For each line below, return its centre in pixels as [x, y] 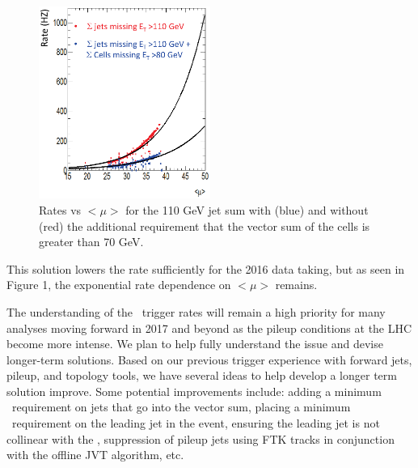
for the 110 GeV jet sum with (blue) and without [247, 209]
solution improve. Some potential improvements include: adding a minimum [194, 391]
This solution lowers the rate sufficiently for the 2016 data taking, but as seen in [206, 268]
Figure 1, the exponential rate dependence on [119, 285]
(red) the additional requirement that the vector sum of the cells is [205, 225]
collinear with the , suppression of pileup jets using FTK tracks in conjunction [201, 438]
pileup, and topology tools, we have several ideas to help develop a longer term [202, 375]
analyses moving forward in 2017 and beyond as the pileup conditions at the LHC [209, 328]
